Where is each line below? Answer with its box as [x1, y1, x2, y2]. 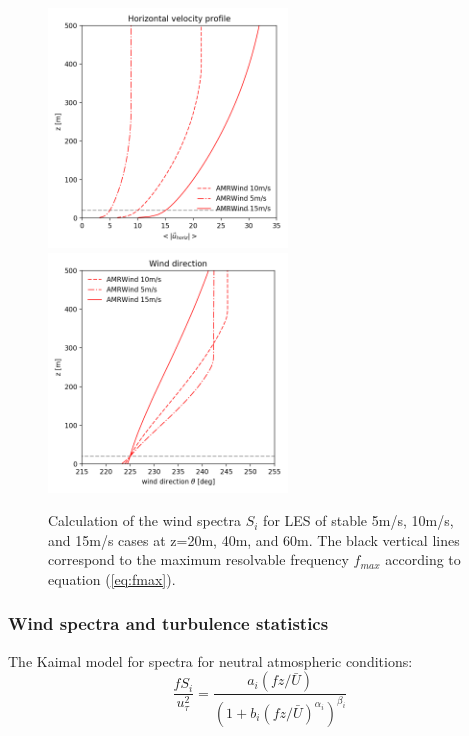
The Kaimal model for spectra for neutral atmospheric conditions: [8, 650, 413, 671]
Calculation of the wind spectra [48, 510, 242, 531]
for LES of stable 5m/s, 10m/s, [263, 510, 454, 531]
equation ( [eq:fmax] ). [48, 568, 176, 589]
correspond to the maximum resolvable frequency [48, 549, 349, 570]
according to [385, 549, 461, 570]
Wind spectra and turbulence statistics [8, 611, 329, 636]
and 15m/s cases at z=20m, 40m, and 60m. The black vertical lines [48, 529, 460, 550]
